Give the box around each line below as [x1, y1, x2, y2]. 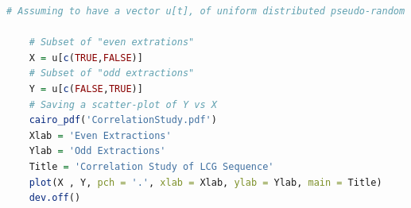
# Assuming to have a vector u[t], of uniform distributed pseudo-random [6, 6, 405, 17]
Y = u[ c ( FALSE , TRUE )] [29, 83, 143, 94]
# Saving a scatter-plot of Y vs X [29, 98, 217, 110]
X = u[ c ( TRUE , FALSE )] [29, 52, 143, 64]
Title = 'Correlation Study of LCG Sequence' [29, 160, 274, 172]
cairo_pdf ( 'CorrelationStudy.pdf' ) [29, 114, 217, 126]
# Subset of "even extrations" [29, 37, 195, 48]
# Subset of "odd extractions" [29, 67, 195, 79]
